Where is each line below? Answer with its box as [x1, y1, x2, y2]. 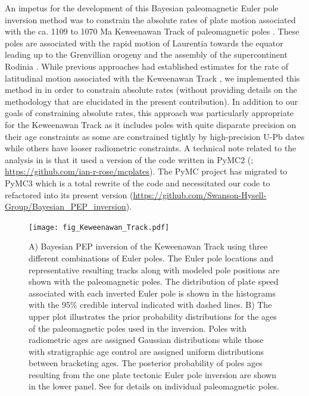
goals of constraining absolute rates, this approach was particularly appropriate [5, 107, 294, 119]
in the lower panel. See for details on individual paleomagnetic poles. [29, 380, 279, 392]
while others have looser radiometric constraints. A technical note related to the [5, 142, 296, 154]
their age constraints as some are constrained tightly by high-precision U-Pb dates [5, 130, 305, 142]
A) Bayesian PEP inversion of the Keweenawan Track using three [29, 240, 268, 252]
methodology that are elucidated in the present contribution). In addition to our [5, 95, 298, 107]
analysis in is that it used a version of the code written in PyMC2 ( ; [5, 153, 254, 166]
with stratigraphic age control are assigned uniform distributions [29, 345, 264, 357]
